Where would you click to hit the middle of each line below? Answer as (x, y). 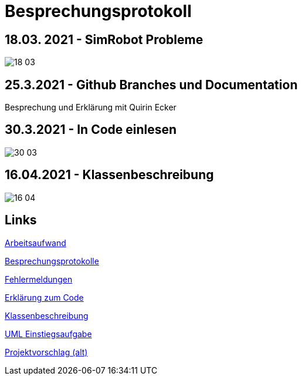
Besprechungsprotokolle (52, 261)
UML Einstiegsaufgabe (48, 334)
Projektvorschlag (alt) (46, 352)
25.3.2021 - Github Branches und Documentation (151, 85)
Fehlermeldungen (39, 279)
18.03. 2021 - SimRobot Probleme (104, 39)
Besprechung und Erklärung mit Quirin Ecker (91, 107)
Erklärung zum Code (44, 297)
